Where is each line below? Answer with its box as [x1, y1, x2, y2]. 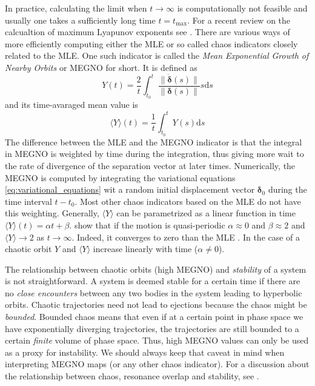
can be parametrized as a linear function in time [116, 207, 296, 219]
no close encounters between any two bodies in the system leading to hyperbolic [5, 286, 302, 299]
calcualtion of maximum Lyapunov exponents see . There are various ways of [5, 25, 290, 38]
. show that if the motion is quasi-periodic [69, 218, 225, 231]
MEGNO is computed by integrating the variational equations [5, 171, 236, 184]
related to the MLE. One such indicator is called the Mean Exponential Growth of [5, 49, 309, 62]
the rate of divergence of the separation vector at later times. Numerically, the [5, 159, 296, 171]
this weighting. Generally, [5, 207, 99, 219]
